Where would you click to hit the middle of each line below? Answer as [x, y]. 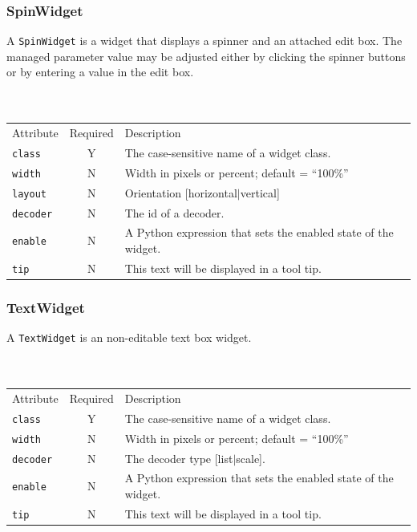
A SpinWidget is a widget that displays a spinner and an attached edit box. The [204, 41]
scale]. [251, 458]
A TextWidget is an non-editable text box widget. [129, 337]
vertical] [260, 192]
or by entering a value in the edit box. [100, 72]
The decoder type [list [179, 458]
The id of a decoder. [174, 212]
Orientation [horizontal [181, 192]
